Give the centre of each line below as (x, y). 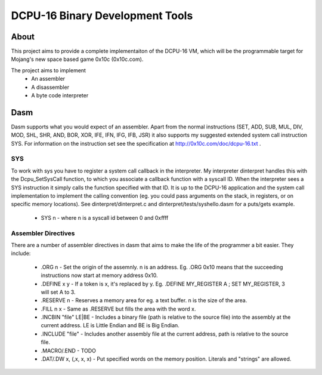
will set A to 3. (58, 292)
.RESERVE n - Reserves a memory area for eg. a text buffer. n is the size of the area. (144, 300)
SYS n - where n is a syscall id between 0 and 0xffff (105, 217)
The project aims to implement (49, 70)
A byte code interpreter (60, 96)
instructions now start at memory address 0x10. (99, 275)
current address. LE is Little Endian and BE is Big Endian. (110, 325)
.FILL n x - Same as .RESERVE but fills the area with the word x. (118, 309)
